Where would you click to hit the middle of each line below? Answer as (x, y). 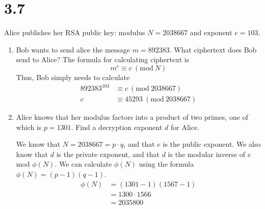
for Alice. (185, 127)
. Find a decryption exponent (117, 127)
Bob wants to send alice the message (73, 49)
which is (29, 127)
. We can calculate (83, 164)
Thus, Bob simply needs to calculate (73, 77)
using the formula (166, 164)
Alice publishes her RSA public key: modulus (75, 32)
